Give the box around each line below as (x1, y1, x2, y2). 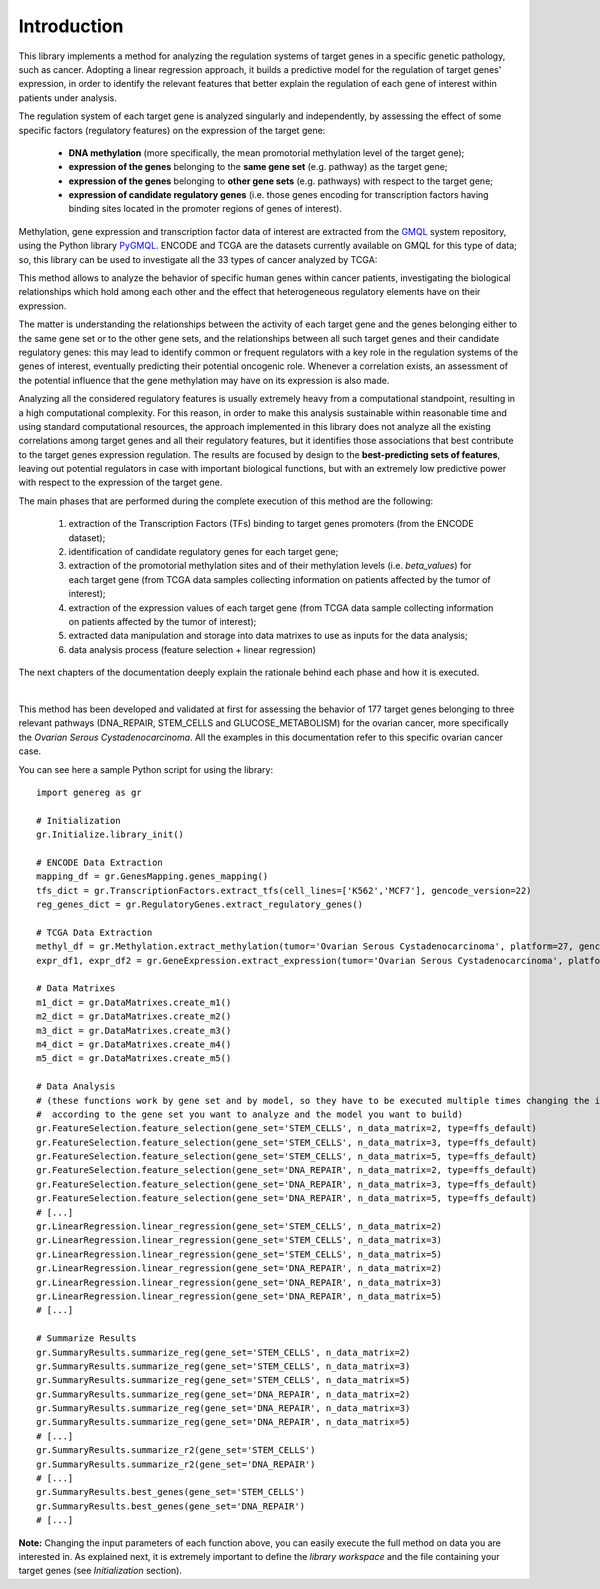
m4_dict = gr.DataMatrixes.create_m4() (36, 1038, 232, 1050)
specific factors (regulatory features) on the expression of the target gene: (18, 124, 326, 136)
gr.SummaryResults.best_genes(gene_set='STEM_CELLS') (36, 1486, 305, 1498)
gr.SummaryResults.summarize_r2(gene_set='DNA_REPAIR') (36, 1458, 316, 1470)
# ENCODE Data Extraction (36, 856, 164, 868)
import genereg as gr (36, 786, 142, 798)
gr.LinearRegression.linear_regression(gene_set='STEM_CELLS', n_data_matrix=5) (36, 1248, 443, 1260)
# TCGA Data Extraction (36, 926, 153, 938)
